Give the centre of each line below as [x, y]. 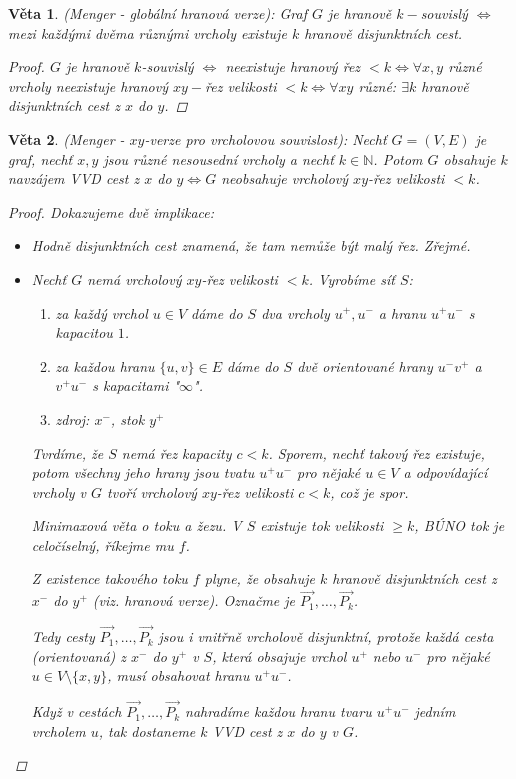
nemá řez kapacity [176, 452]
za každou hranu [105, 365]
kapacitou [84, 332]
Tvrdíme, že [67, 452]
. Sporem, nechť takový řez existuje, [376, 452]
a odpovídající [445, 472]
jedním [435, 711]
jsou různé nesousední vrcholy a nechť [218, 158]
